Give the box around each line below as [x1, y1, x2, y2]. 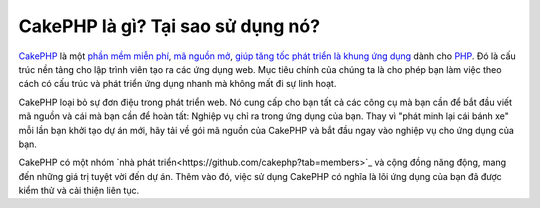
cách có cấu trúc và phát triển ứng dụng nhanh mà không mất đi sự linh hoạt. [18, 78, 337, 90]
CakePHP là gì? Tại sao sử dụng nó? [18, 15, 320, 37]
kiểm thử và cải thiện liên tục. [18, 185, 140, 197]
